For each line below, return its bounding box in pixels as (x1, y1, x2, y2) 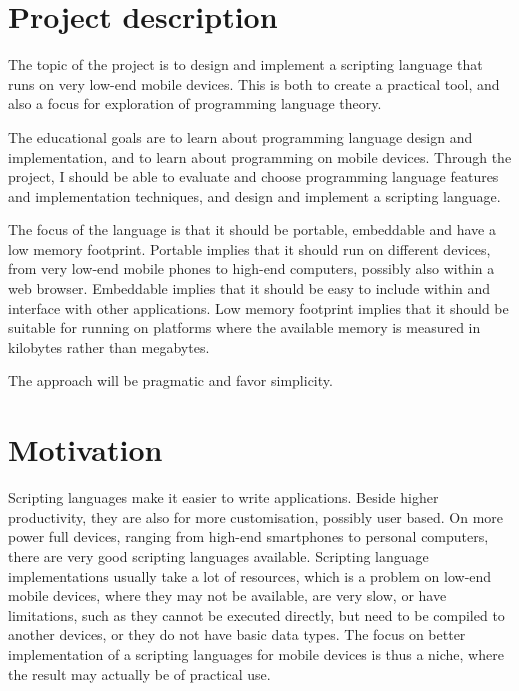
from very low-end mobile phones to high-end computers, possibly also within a (8, 258, 495, 279)
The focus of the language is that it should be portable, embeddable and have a (8, 219, 496, 240)
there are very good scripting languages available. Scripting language (8, 545, 429, 566)
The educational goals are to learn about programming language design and (8, 126, 473, 147)
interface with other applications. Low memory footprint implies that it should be (8, 297, 509, 318)
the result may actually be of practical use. (8, 663, 271, 684)
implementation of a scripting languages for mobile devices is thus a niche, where (8, 643, 504, 664)
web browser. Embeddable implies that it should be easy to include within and (8, 278, 491, 299)
